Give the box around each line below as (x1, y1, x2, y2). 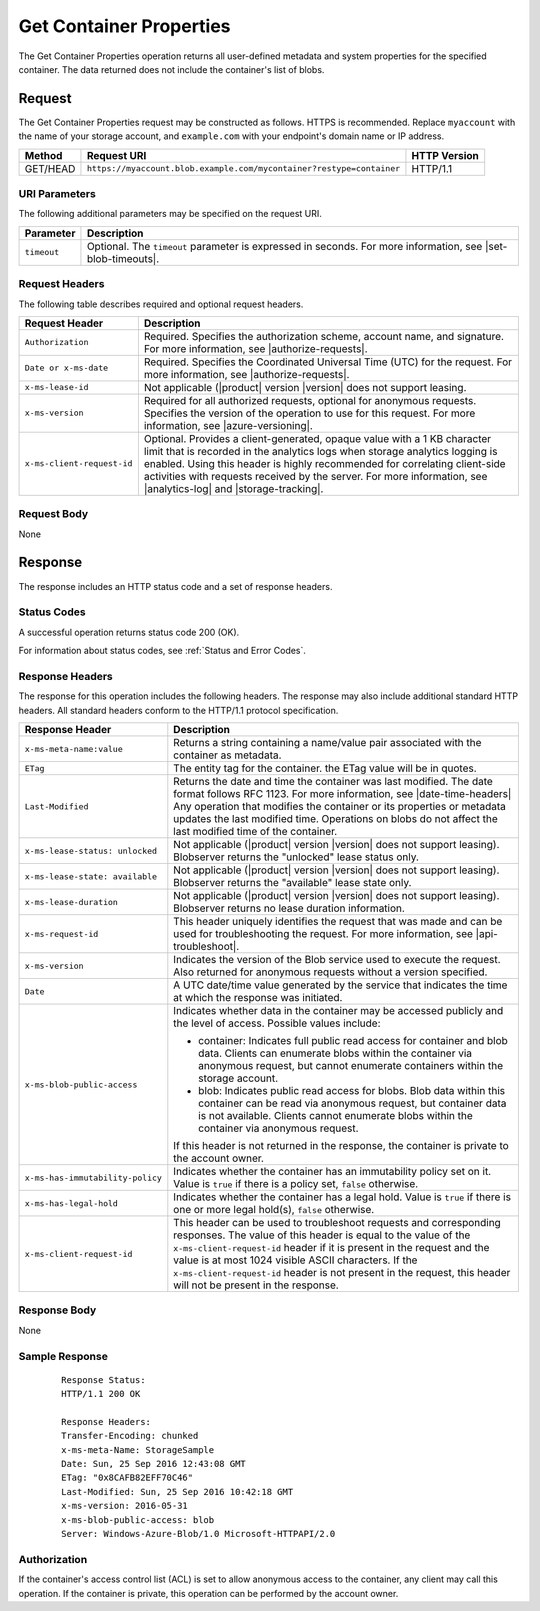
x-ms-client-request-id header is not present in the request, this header (173, 1266, 511, 1280)
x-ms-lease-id (24, 382, 89, 393)
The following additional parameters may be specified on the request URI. (18, 208, 322, 220)
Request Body (18, 507, 89, 521)
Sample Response (18, 1349, 109, 1363)
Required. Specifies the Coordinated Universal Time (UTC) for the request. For (143, 355, 513, 369)
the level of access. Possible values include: (173, 1016, 381, 1030)
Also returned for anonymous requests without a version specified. (173, 965, 488, 979)
